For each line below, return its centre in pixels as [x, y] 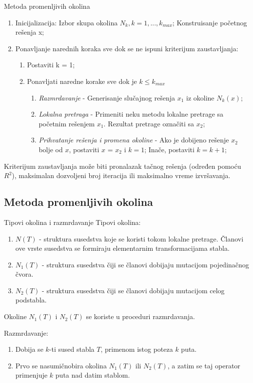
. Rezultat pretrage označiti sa [149, 123]
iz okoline [200, 97]
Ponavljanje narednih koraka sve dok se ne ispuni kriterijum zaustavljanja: [127, 48]
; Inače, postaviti [169, 149]
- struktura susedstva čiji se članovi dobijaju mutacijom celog [133, 290]
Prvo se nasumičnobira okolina [61, 365]
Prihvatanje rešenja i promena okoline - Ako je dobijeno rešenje [134, 140]
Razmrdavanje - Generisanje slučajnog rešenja [107, 97]
